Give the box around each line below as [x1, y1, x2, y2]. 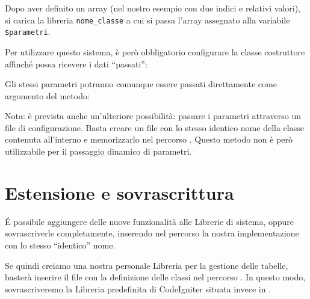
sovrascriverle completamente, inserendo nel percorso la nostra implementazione [5, 227, 299, 239]
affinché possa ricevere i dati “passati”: [5, 57, 147, 70]
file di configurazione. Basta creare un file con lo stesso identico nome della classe [5, 121, 304, 134]
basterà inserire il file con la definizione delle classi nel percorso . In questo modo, [5, 271, 306, 283]
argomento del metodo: [5, 89, 90, 102]
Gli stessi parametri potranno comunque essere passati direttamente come [5, 78, 277, 90]
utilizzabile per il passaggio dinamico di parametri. [5, 145, 192, 158]
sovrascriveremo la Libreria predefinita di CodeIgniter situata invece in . [5, 282, 271, 295]
